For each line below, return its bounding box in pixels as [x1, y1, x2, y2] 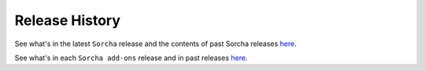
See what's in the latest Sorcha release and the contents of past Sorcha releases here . [14, 39, 297, 48]
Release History [14, 12, 121, 29]
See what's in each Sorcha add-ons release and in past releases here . [14, 53, 248, 62]
